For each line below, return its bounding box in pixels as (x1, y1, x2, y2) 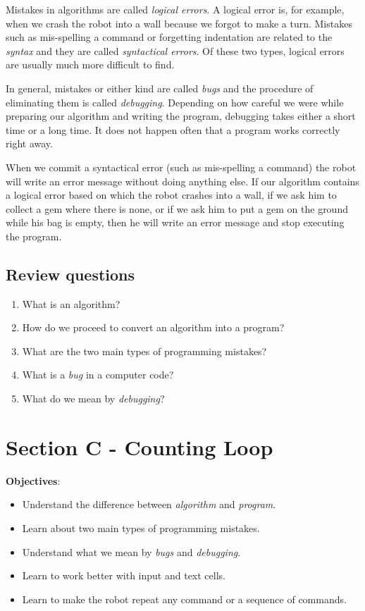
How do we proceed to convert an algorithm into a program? (22, 320, 285, 335)
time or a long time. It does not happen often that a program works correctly (6, 122, 340, 137)
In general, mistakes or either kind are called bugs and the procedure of (6, 80, 314, 95)
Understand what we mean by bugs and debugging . (22, 544, 241, 559)
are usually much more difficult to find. (6, 57, 175, 72)
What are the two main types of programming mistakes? (22, 343, 267, 358)
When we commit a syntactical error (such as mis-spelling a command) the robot (6, 159, 357, 174)
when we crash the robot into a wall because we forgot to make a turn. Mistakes (6, 16, 352, 30)
